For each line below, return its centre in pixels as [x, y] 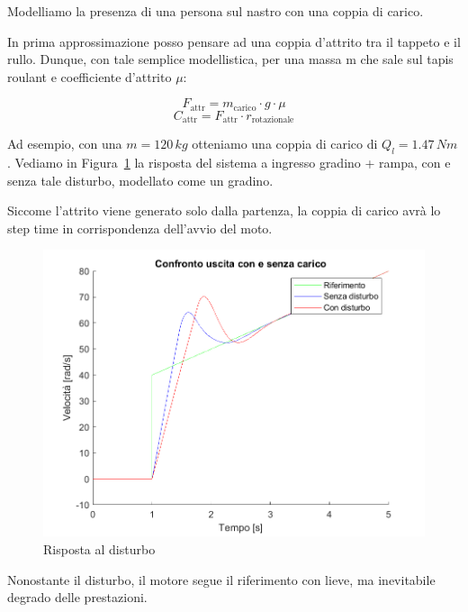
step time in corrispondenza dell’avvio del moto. [140, 228]
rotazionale [273, 120]
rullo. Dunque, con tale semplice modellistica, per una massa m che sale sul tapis [230, 59]
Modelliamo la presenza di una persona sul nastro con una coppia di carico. [216, 11]
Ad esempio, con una [65, 144]
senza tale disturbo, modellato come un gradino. [140, 180]
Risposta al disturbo [99, 548]
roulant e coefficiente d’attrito [90, 76]
